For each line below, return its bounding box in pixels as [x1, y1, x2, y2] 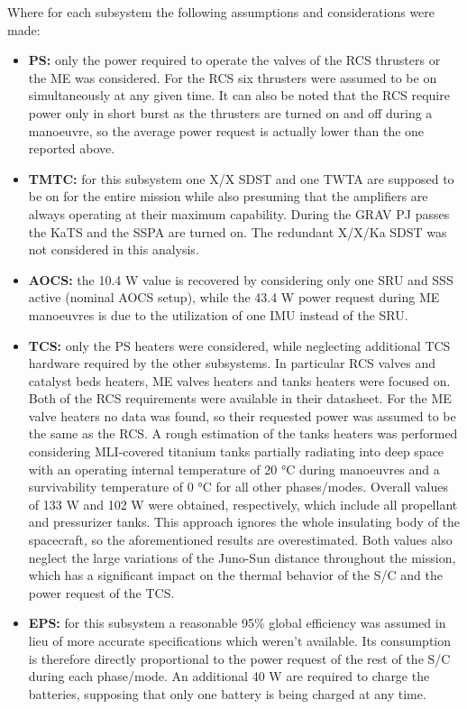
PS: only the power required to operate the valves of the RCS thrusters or [28, 51, 441, 69]
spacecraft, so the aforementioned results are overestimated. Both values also [28, 530, 453, 549]
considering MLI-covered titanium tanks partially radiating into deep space [28, 442, 444, 461]
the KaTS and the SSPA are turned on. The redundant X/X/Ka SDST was [28, 222, 447, 241]
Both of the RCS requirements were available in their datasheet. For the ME [28, 389, 452, 408]
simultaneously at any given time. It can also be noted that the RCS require [28, 86, 450, 105]
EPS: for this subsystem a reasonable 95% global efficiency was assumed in [28, 613, 446, 632]
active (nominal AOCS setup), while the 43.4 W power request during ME [28, 288, 440, 307]
